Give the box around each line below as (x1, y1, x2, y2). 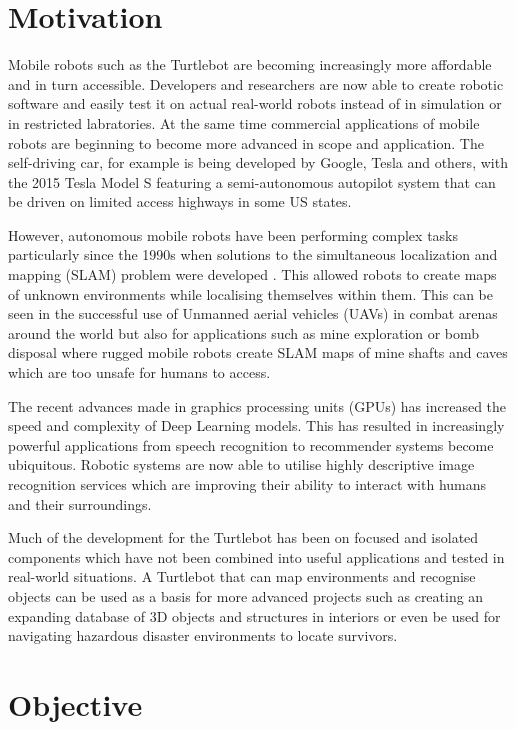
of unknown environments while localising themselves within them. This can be (8, 283, 493, 304)
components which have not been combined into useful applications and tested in (8, 546, 505, 567)
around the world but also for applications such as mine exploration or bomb (8, 322, 480, 343)
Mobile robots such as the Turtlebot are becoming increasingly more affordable (8, 54, 492, 75)
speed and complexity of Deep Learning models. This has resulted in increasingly (8, 415, 505, 436)
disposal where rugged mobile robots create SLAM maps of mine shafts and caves (8, 342, 508, 363)
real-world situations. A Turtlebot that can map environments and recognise (8, 566, 476, 587)
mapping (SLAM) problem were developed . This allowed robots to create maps (8, 264, 497, 285)
